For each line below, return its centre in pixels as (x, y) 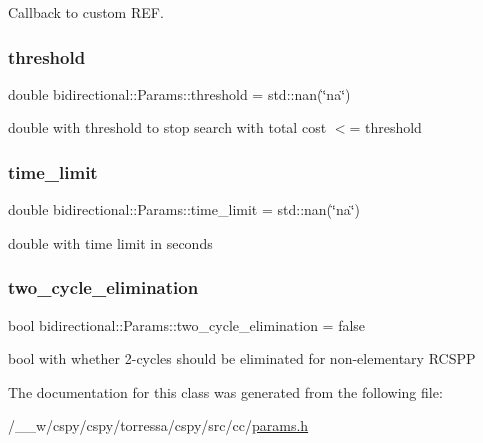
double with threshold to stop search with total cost (167, 127)
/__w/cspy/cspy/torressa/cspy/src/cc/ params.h (158, 425)
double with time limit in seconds (110, 242)
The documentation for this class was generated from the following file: (225, 391)
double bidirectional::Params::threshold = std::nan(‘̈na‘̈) (179, 93)
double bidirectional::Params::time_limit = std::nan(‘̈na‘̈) (184, 209)
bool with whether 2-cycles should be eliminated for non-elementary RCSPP (242, 358)
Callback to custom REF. (86, 12)
